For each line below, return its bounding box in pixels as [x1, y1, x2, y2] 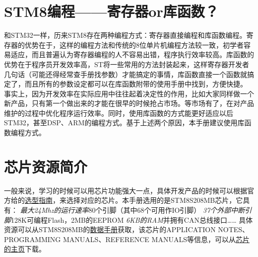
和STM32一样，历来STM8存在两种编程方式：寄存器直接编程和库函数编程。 [4, 30, 247, 40]
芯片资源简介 [4, 156, 88, 176]
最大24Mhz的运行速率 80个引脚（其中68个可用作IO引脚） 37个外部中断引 [20, 204, 252, 215]
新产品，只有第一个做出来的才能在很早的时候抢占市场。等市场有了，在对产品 [4, 98, 254, 108]
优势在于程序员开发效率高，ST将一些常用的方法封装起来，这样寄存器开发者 [4, 59, 249, 69]
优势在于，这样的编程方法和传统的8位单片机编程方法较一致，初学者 [24, 39, 244, 50]
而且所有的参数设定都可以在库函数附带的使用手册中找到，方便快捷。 [24, 79, 247, 89]
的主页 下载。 [4, 244, 46, 254]
